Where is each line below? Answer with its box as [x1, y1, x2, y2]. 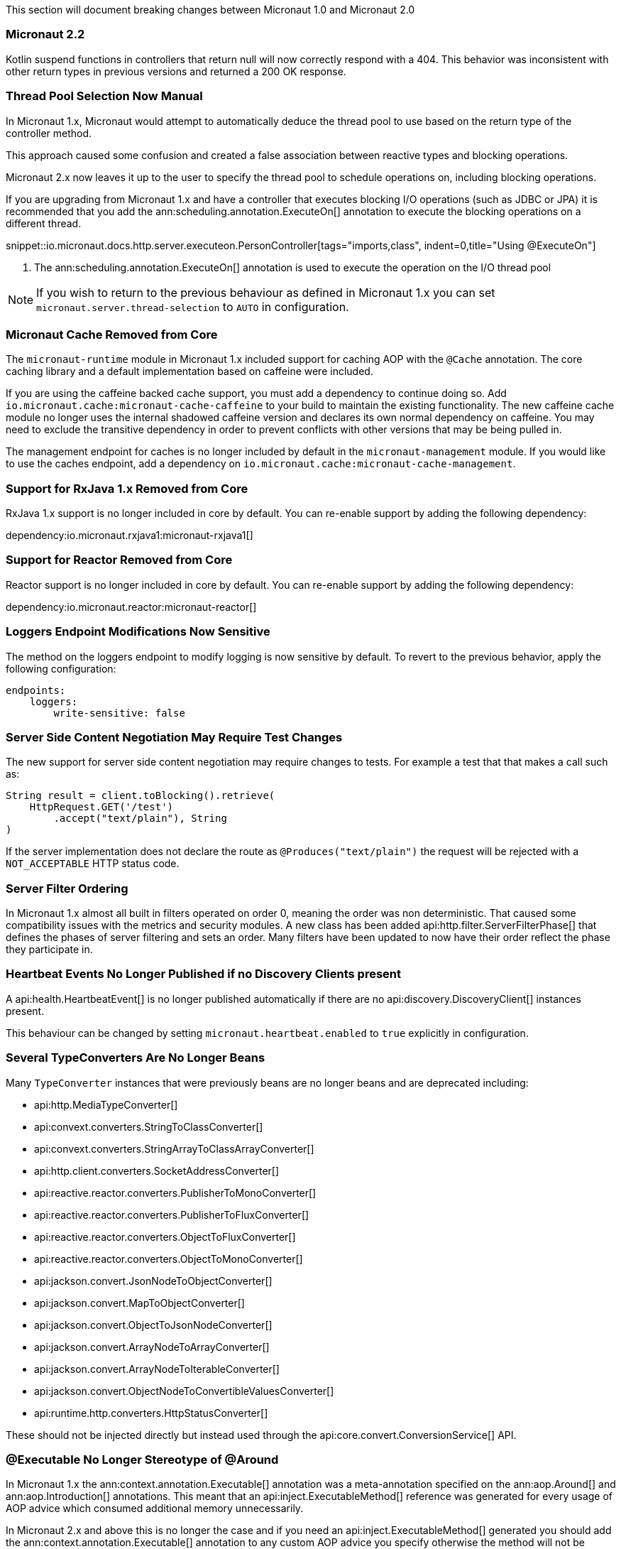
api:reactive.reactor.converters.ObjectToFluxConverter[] [34, 1230, 296, 1243]
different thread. [6, 217, 82, 229]
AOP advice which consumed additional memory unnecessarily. [6, 1502, 304, 1515]
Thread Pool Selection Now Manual [6, 89, 203, 104]
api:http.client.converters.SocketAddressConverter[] [34, 1164, 280, 1177]
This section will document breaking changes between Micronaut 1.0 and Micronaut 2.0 [6, 4, 415, 16]
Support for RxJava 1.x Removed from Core [6, 481, 248, 496]
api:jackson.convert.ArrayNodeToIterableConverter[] [34, 1362, 280, 1375]
